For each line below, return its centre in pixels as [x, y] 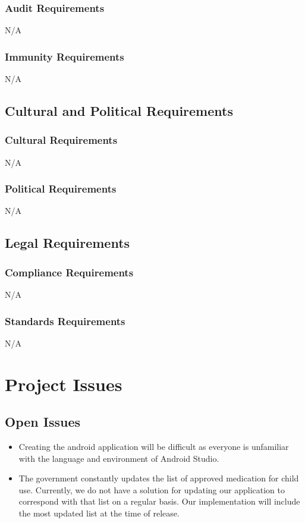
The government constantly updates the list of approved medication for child [159, 478]
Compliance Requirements [69, 272]
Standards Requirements [65, 321]
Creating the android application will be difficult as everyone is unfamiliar [154, 447]
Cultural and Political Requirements [119, 111]
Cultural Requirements [61, 140]
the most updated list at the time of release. [99, 513]
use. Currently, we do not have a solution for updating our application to [152, 489]
